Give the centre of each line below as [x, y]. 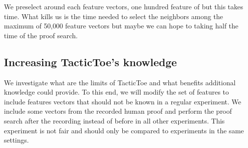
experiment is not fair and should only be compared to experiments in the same [124, 130]
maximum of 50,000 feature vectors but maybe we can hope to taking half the [121, 26]
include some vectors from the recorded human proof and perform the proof [118, 111]
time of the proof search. [41, 35]
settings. [16, 140]
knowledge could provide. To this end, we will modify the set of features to [117, 92]
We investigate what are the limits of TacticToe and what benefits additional [120, 82]
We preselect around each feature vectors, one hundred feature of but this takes [124, 6]
